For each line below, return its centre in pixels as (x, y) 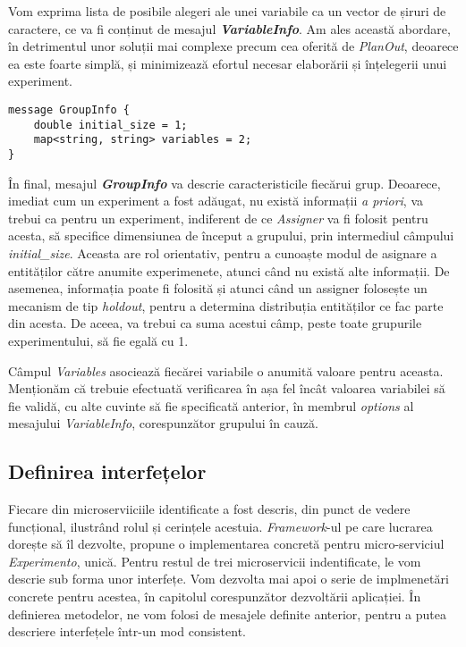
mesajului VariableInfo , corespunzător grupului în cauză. (163, 423)
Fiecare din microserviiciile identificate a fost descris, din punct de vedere (209, 509)
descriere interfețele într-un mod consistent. (127, 631)
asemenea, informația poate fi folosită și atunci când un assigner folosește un (218, 288)
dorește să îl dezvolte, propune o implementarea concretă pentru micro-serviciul (226, 544)
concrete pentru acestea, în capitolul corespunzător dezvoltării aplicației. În (215, 597)
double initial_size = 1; (110, 125)
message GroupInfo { (69, 109)
